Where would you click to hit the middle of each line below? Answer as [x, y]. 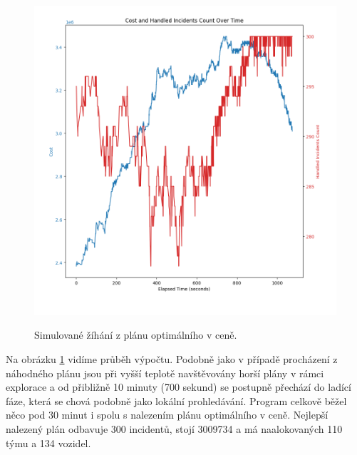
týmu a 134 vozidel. [48, 443]
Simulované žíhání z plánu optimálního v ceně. [136, 335]
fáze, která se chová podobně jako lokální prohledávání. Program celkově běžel [176, 400]
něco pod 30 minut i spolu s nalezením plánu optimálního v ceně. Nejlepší [167, 415]
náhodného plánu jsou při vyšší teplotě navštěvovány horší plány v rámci [165, 373]
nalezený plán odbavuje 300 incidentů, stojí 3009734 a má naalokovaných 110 [174, 428]
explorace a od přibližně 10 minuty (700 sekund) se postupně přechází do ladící [178, 387]
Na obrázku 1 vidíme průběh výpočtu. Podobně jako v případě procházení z [172, 358]
